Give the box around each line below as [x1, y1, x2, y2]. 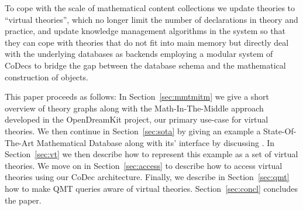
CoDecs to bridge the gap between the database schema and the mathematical [5, 59, 286, 71]
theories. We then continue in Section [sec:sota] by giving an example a [5, 124, 261, 137]
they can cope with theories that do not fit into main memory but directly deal [5, 36, 289, 48]
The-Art [5, 136, 35, 148]
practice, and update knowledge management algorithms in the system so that [5, 25, 285, 37]
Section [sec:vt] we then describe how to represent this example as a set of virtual [5, 148, 298, 160]
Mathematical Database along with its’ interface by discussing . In [36, 136, 275, 148]
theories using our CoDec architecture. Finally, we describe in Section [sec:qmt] [5, 171, 290, 183]
